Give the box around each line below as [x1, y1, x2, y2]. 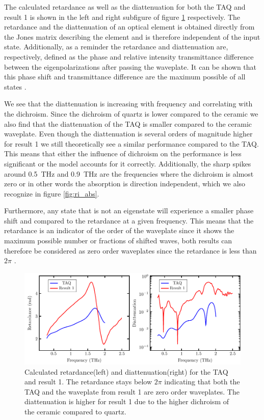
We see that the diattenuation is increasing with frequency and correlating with [4, 98, 253, 109]
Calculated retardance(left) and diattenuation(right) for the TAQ [24, 366, 228, 377]
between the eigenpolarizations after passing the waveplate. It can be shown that [4, 61, 257, 72]
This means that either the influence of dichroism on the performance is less [4, 148, 242, 159]
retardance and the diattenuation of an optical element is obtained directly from [4, 21, 255, 32]
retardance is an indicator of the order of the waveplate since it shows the [4, 225, 234, 236]
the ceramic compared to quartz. [24, 406, 126, 416]
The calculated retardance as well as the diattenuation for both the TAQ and [4, 2, 246, 12]
